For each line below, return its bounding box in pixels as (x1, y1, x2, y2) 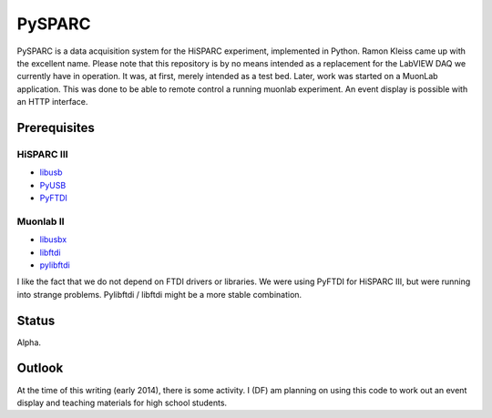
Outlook (16, 361, 64, 376)
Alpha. (16, 337, 41, 348)
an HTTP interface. (16, 97, 88, 107)
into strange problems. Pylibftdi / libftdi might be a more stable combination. (16, 289, 302, 300)
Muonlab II (16, 215, 65, 228)
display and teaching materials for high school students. (16, 397, 228, 408)
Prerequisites (16, 119, 95, 136)
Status (16, 312, 56, 328)
